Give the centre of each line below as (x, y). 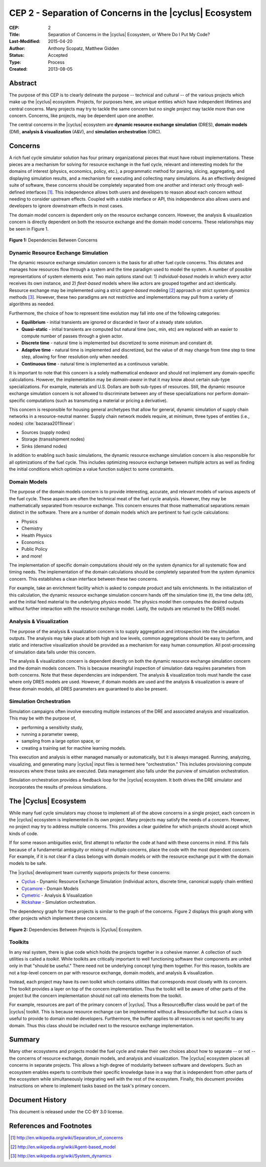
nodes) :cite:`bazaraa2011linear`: (42, 423)
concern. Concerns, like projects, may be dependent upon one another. (82, 116)
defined (17, 192)
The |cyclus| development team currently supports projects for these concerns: (90, 872)
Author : (17, 48)
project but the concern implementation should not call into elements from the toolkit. (96, 996)
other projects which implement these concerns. (58, 918)
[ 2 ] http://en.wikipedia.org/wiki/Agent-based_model (63, 1147)
